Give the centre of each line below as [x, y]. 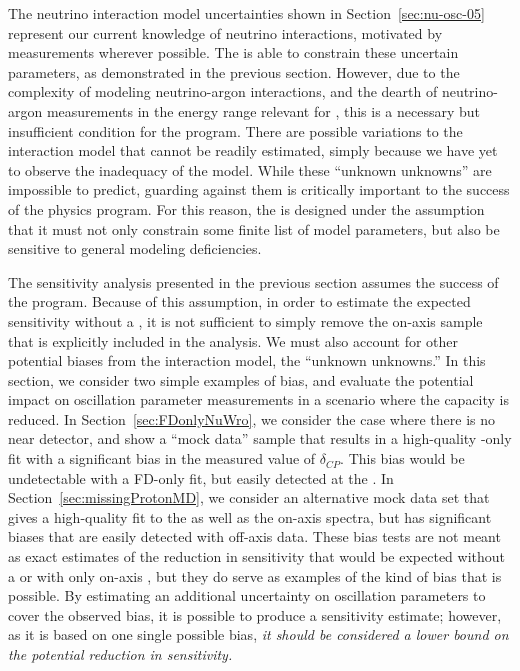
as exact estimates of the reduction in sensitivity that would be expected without [257, 556]
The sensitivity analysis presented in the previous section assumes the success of [253, 281]
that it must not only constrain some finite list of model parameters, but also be [254, 228]
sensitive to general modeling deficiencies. [135, 248]
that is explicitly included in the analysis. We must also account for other [233, 340]
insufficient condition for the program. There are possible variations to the [235, 130]
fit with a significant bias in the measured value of [162, 458]
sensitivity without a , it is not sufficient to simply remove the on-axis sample [245, 320]
